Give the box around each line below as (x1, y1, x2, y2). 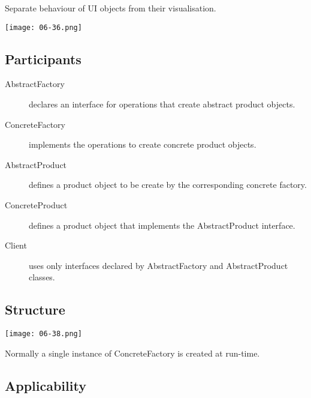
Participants (5, 49, 81, 68)
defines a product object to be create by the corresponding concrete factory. (29, 178, 307, 191)
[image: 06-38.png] (5, 330, 82, 339)
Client (5, 239, 27, 252)
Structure (5, 300, 65, 319)
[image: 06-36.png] (5, 23, 82, 32)
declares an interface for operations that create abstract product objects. (29, 98, 295, 110)
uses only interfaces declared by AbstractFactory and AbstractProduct (29, 259, 288, 271)
